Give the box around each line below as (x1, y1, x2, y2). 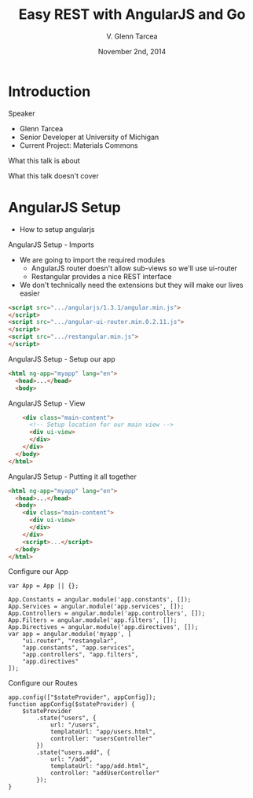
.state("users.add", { (36, 748, 111, 756)
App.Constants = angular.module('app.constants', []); (8, 596, 192, 604)
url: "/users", (49, 721, 101, 729)
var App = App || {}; (8, 582, 79, 590)
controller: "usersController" (49, 735, 153, 743)
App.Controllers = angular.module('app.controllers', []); (8, 609, 206, 618)
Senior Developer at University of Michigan (19, 132, 159, 142)
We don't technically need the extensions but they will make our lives (19, 280, 244, 289)
